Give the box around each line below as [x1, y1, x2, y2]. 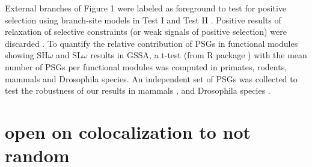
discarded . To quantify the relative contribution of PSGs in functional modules [5, 37, 298, 49]
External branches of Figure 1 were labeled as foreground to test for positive [5, 2, 287, 14]
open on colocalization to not [5, 119, 251, 144]
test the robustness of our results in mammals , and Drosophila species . [5, 84, 271, 97]
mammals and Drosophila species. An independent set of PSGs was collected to [5, 72, 298, 85]
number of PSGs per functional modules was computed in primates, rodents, [5, 60, 287, 73]
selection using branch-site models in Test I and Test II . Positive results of [5, 13, 281, 26]
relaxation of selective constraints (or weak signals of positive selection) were [5, 25, 287, 38]
